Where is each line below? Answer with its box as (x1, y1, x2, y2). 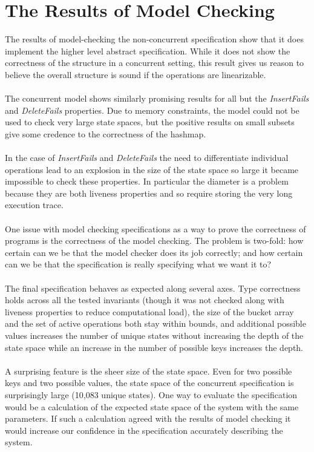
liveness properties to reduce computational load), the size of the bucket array (5, 305, 294, 318)
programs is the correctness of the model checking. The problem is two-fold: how (5, 234, 304, 247)
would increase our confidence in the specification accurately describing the (5, 424, 283, 436)
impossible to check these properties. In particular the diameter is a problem (5, 175, 289, 188)
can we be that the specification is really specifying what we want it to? (5, 258, 272, 270)
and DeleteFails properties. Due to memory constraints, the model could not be (5, 103, 299, 116)
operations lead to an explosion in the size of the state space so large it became (5, 163, 299, 175)
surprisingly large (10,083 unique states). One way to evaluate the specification (5, 388, 298, 401)
